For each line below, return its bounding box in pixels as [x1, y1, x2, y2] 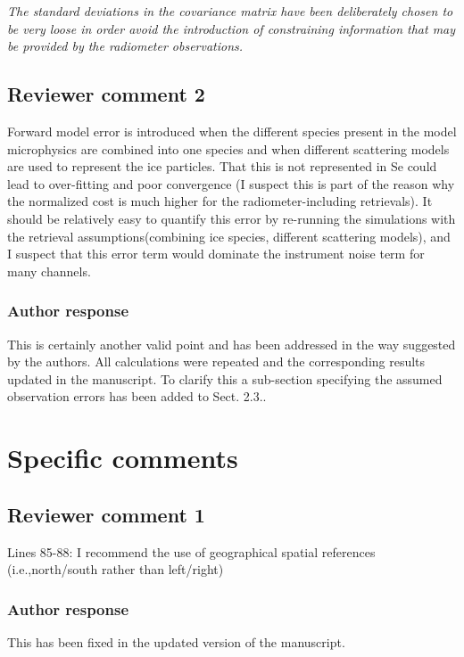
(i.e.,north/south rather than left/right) [7, 560, 224, 579]
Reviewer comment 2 [7, 80, 205, 108]
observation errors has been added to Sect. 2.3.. [7, 387, 267, 406]
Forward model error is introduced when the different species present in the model [7, 121, 457, 140]
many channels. [7, 261, 91, 280]
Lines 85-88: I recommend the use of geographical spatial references [7, 542, 376, 561]
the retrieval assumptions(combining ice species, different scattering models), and [7, 226, 451, 245]
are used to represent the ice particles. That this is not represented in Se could [7, 157, 437, 176]
